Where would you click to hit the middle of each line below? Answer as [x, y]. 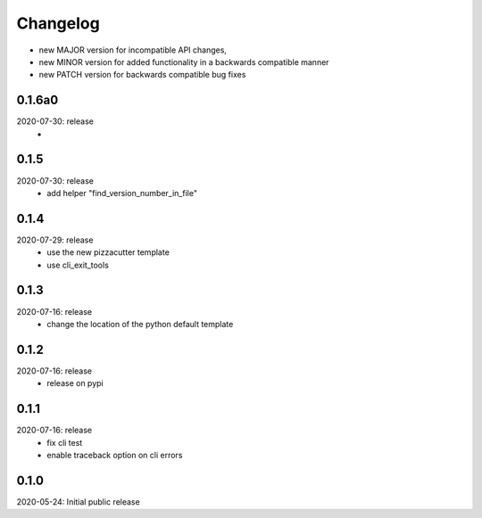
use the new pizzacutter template [108, 252]
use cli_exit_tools [78, 265]
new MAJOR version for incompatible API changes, [133, 50]
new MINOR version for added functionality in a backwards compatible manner [184, 62]
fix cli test [65, 442]
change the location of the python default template [140, 324]
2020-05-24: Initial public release [78, 502]
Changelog [58, 23]
